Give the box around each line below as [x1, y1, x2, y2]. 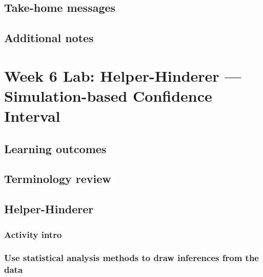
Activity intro [4, 228, 62, 241]
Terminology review [4, 171, 111, 187]
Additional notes [4, 30, 94, 46]
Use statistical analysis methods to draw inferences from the [4, 251, 259, 264]
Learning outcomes [4, 140, 107, 156]
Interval [4, 105, 60, 126]
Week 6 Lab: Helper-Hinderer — [4, 65, 241, 86]
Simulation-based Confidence [4, 85, 212, 106]
